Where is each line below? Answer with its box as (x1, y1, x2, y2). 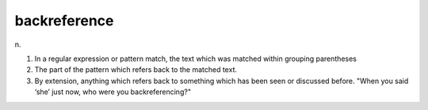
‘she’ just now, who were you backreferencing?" (34, 87, 192, 97)
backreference (14, 12, 114, 29)
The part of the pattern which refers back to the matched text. (34, 65, 238, 74)
